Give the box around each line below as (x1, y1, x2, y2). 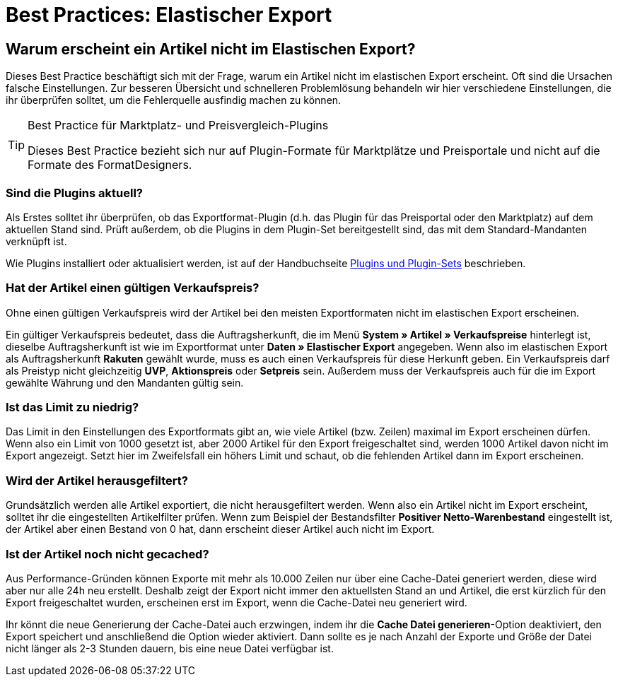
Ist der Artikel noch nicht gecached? (6, 546, 209, 561)
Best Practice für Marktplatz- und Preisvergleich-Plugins (28, 118, 329, 133)
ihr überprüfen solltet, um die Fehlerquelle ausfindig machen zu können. (6, 94, 342, 107)
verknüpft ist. (6, 235, 67, 247)
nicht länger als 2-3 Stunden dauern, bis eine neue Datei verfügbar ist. (6, 642, 334, 654)
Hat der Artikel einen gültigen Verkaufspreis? (6, 281, 260, 295)
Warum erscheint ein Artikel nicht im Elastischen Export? (6, 40, 416, 58)
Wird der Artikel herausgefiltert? (6, 473, 188, 488)
